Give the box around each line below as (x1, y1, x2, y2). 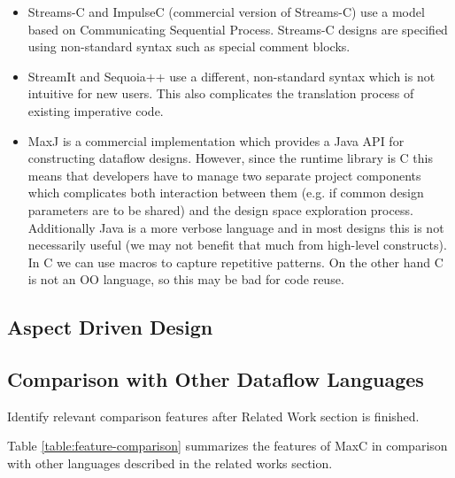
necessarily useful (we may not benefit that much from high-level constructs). (27, 235, 447, 254)
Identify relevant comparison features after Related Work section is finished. (7, 406, 420, 425)
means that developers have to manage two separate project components (27, 166, 421, 184)
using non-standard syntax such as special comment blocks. (27, 37, 351, 56)
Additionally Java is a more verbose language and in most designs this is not (27, 218, 444, 236)
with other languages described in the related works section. (7, 454, 333, 473)
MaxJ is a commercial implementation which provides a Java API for (27, 131, 405, 150)
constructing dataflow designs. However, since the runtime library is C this (27, 149, 433, 167)
